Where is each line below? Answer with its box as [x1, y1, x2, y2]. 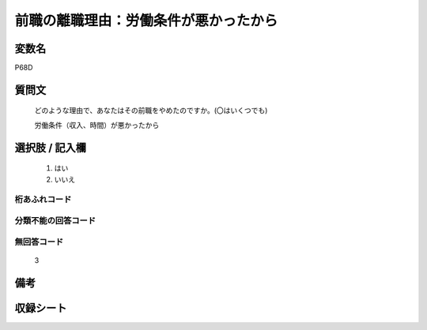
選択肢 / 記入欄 [14, 141, 87, 154]
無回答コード [14, 236, 64, 247]
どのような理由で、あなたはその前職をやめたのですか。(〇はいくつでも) [34, 106, 268, 115]
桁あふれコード [14, 194, 72, 205]
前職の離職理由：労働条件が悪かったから [14, 12, 278, 29]
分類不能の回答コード [14, 215, 96, 226]
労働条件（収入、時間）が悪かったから [34, 120, 160, 129]
